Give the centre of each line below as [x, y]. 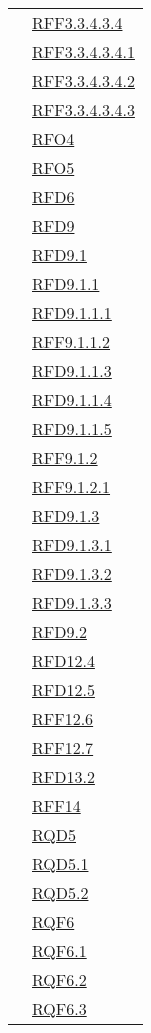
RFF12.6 [63, 718]
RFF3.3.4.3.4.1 [83, 51]
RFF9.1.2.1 [71, 486]
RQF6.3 [59, 1008]
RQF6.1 [59, 950]
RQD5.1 [60, 863]
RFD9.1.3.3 [72, 602]
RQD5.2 [60, 892]
